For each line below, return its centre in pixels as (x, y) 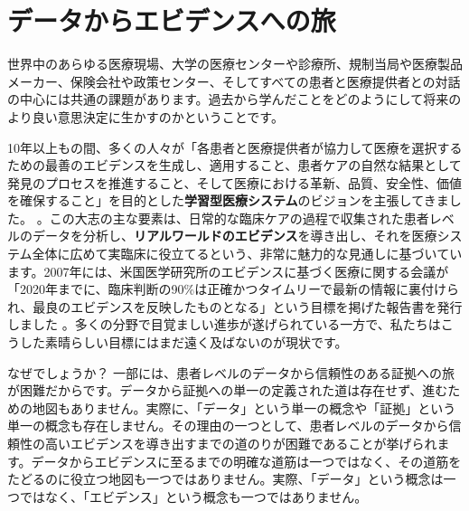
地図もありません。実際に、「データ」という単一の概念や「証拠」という (244, 407)
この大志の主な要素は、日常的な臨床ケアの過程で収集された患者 (239, 218)
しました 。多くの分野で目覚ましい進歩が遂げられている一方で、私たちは (224, 324)
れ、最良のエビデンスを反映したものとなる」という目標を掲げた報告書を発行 (235, 306)
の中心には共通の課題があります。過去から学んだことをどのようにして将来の (234, 99)
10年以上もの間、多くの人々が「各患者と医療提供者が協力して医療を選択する (235, 147)
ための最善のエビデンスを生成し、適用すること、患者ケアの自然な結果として (234, 165)
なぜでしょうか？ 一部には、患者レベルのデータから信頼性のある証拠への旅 (231, 372)
